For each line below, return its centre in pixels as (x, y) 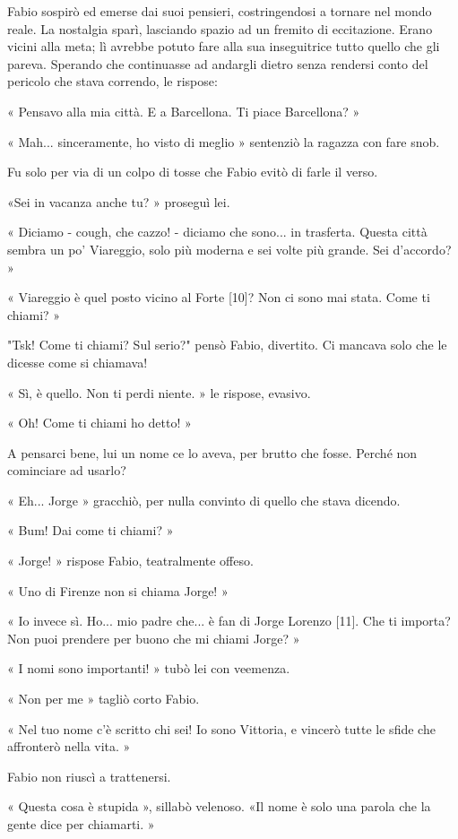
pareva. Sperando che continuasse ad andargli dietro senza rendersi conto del (218, 63)
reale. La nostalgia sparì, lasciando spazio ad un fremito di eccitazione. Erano (220, 28)
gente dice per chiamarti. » (81, 824)
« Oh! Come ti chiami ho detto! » (99, 423)
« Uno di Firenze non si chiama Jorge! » (118, 590)
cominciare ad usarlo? (67, 470)
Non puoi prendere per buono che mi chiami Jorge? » (154, 638)
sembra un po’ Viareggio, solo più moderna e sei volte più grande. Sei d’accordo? (229, 249)
